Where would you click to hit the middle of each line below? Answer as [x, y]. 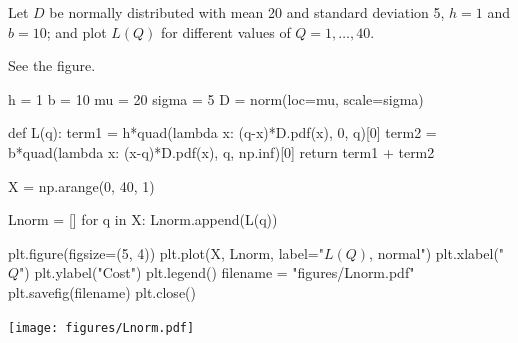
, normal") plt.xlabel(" [437, 252]
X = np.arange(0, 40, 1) [81, 185]
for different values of [226, 31]
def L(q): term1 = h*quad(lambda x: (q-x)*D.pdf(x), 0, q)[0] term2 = [222, 132]
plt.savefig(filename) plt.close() [102, 291]
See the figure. [52, 65]
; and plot [76, 31]
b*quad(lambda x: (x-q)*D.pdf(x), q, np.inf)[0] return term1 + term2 [221, 151]
